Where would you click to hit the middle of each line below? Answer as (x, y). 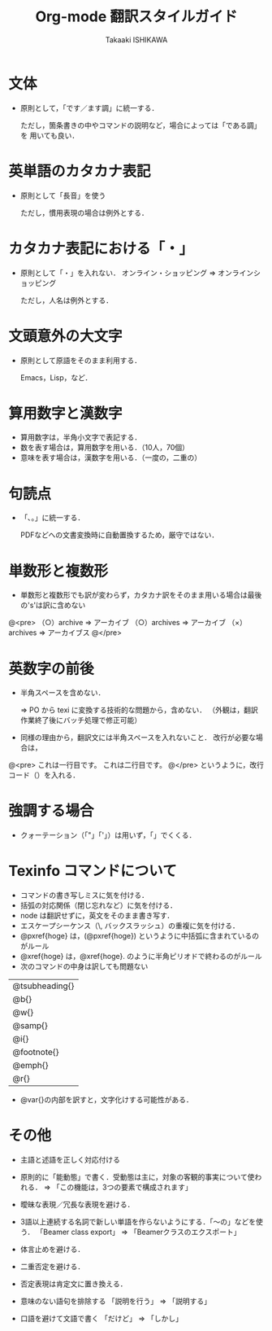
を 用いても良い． (50, 135)
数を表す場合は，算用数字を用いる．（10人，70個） (104, 448)
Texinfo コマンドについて (93, 871)
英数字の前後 (52, 669)
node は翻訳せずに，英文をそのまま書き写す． (97, 916)
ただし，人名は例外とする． (67, 300)
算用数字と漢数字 (66, 413)
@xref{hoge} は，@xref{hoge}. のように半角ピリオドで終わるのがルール (141, 957)
